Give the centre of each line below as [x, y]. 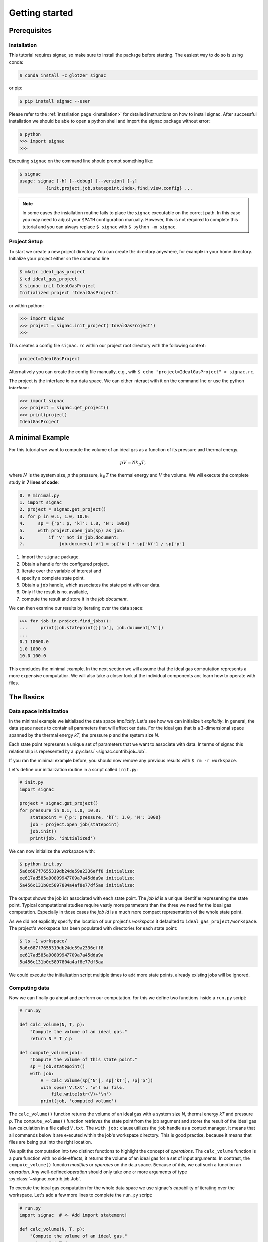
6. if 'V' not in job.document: [69, 537]
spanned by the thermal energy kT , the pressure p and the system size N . [84, 735]
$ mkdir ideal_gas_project [52, 272]
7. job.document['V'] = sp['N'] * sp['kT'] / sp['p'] [102, 544]
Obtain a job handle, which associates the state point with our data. [91, 585]
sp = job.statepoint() [58, 1066]
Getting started [41, 13]
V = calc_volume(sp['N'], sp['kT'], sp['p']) [97, 1080]
